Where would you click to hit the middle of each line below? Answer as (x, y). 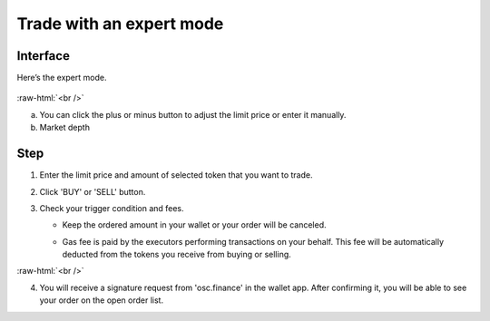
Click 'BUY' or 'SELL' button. (93, 191)
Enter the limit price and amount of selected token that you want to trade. (176, 175)
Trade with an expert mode (120, 24)
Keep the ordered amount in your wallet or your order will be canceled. (194, 225)
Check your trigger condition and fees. (112, 208)
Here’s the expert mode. (62, 78)
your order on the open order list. (101, 300)
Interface (43, 56)
